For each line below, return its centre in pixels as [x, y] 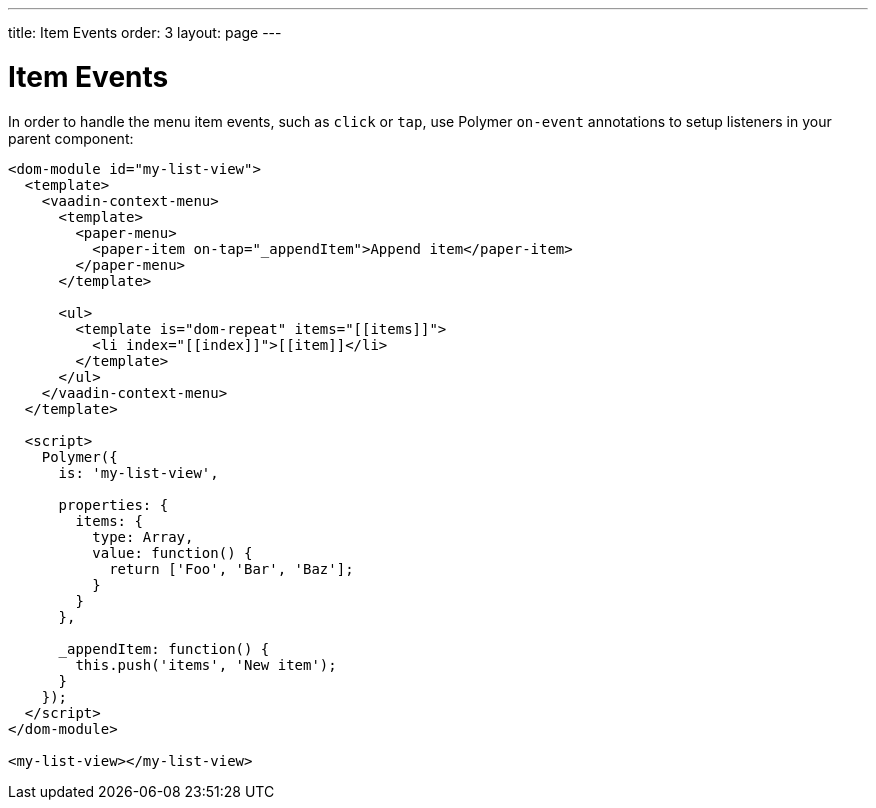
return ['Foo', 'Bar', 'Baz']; [231, 568]
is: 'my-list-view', [138, 472]
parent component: [71, 138]
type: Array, [143, 536]
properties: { [113, 504]
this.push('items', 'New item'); [206, 664]
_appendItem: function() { [164, 648]
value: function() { [172, 552]
